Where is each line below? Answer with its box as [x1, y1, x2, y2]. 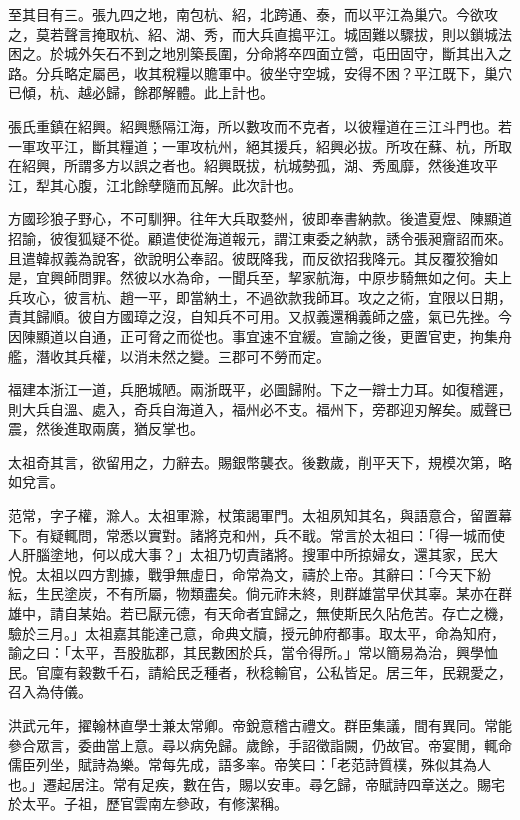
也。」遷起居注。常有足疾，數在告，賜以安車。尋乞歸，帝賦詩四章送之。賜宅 [8, 773, 505, 794]
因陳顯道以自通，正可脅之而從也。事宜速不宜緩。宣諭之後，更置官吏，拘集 [8, 325, 498, 346]
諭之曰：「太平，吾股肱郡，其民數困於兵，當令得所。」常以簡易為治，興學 [8, 642, 484, 663]
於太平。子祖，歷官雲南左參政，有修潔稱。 [8, 793, 288, 814]
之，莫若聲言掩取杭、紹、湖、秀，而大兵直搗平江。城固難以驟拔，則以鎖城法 [8, 23, 512, 44]
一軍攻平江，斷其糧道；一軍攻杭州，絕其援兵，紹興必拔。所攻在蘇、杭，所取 [8, 135, 512, 156]
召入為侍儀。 [8, 681, 92, 702]
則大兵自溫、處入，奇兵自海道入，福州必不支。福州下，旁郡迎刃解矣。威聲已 [8, 398, 512, 419]
